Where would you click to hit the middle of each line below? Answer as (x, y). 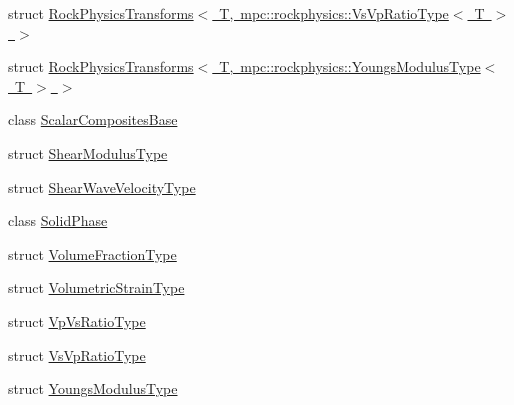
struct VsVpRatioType (77, 354)
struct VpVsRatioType (77, 320)
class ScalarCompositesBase (93, 119)
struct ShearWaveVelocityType (102, 186)
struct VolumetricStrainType (96, 287)
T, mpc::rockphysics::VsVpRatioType (334, 13)
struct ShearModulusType (88, 152)
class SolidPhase (58, 220)
